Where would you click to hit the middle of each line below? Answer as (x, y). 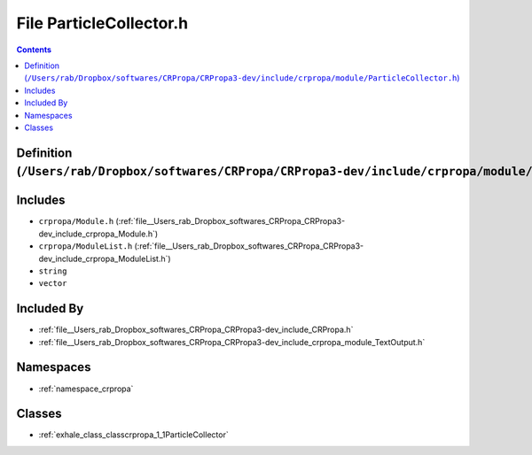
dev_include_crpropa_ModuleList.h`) (105, 258)
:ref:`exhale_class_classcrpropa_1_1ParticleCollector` (134, 435)
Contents (34, 50)
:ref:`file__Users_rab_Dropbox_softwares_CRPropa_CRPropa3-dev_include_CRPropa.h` (196, 330)
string (53, 271)
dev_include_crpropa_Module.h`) (98, 234)
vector (53, 284)
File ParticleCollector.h (102, 23)
